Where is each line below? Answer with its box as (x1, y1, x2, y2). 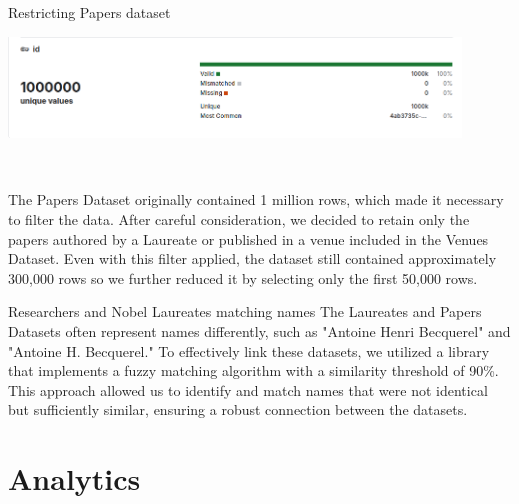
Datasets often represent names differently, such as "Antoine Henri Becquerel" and (8, 321, 511, 342)
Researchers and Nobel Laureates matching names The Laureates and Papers (8, 301, 482, 322)
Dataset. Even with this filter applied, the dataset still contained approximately (8, 248, 497, 269)
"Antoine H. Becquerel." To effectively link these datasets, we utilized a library (8, 340, 490, 361)
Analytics (8, 458, 141, 499)
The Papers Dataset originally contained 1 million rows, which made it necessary (8, 189, 504, 210)
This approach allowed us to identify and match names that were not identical (8, 379, 488, 400)
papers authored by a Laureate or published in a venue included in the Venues (8, 228, 489, 249)
